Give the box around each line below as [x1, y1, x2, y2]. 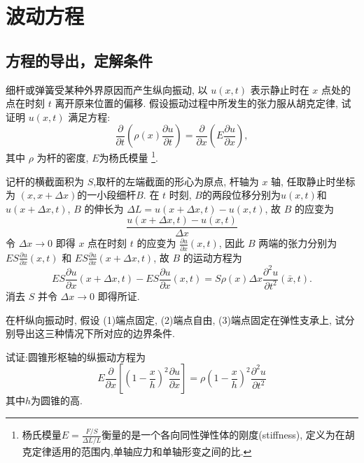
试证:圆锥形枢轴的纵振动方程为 [6, 349, 146, 364]
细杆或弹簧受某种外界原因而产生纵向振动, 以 [6, 82, 208, 97]
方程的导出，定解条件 [6, 49, 153, 71]
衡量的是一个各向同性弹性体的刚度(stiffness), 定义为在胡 [101, 427, 355, 442]
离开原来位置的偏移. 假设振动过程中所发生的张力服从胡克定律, [55, 96, 338, 111]
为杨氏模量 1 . [99, 148, 158, 165]
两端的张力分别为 [258, 236, 337, 250]
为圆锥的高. [31, 393, 83, 408]
